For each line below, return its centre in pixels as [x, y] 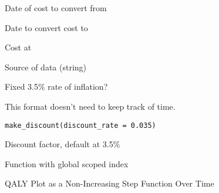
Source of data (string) [46, 67]
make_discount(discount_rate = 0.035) [80, 125]
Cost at [18, 47]
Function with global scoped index [67, 163]
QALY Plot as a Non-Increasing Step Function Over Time [109, 183]
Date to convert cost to [46, 27]
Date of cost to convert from [56, 8]
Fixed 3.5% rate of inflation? [56, 87]
